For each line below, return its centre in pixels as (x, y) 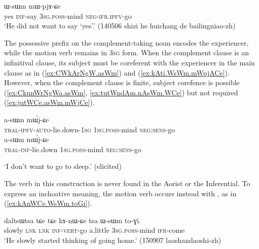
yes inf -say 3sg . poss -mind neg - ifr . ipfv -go (68, 15)
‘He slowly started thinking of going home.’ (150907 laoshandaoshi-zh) (113, 240)
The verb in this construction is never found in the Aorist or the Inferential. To (127, 183)
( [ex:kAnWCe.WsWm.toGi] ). (48, 203)
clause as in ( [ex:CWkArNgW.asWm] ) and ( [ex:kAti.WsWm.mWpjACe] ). (117, 72)
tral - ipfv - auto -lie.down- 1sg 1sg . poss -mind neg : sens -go (90, 129)
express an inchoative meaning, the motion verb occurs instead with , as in (120, 193)
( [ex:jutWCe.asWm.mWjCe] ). (49, 102)
